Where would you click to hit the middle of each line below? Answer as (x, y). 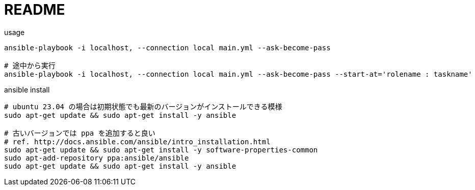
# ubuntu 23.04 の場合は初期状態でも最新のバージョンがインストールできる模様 (143, 106)
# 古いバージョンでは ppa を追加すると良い (80, 133)
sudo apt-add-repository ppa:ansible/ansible (97, 158)
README (35, 10)
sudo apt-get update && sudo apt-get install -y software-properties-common (161, 150)
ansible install (27, 89)
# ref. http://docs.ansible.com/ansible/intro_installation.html (137, 141)
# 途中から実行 (30, 65)
